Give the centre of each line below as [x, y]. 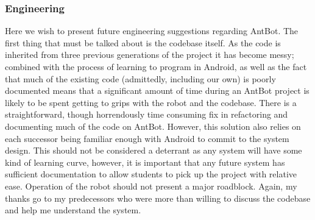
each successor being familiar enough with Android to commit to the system [147, 138]
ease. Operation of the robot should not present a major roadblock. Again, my [151, 186]
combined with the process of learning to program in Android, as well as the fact [156, 66]
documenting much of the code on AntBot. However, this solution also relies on [153, 126]
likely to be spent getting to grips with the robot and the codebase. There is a [151, 102]
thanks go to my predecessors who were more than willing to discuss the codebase [158, 198]
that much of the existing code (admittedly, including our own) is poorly [140, 78]
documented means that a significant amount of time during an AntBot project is [157, 90]
